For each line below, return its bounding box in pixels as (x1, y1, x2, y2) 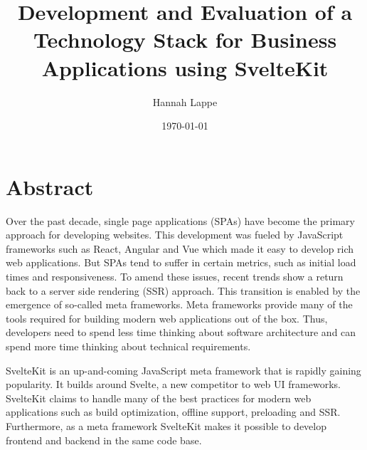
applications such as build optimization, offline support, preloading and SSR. (6, 404, 341, 419)
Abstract (6, 172, 94, 201)
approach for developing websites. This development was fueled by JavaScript (6, 227, 344, 242)
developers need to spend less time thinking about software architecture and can (6, 325, 356, 340)
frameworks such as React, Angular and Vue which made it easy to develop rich (6, 241, 354, 256)
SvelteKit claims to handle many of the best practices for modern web (6, 390, 312, 405)
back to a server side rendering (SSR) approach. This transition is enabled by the (6, 283, 361, 298)
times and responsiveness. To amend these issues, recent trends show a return (6, 269, 344, 283)
